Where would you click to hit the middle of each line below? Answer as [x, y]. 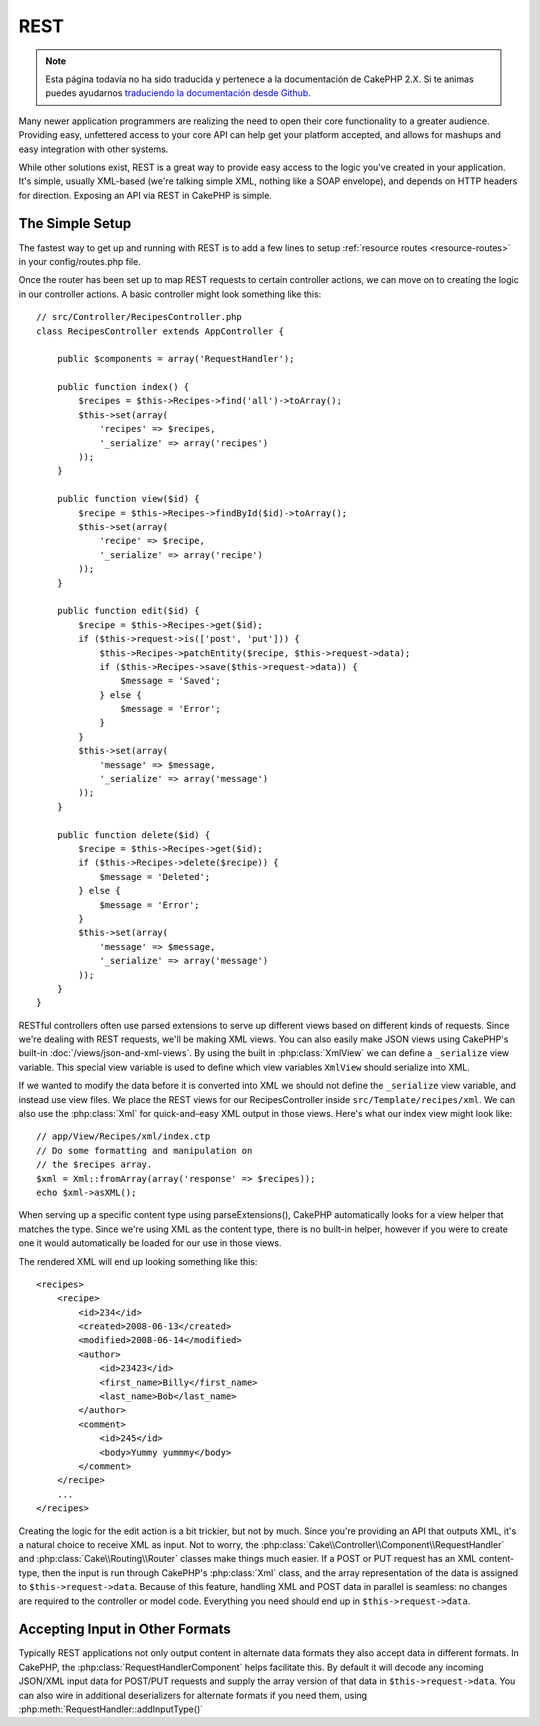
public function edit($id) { [128, 611]
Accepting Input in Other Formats [125, 1629]
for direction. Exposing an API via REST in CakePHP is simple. [145, 195]
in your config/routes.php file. [80, 261]
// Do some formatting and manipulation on [144, 1150]
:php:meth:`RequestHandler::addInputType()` [111, 1709]
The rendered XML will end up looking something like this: [138, 1261]
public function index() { [123, 387]
